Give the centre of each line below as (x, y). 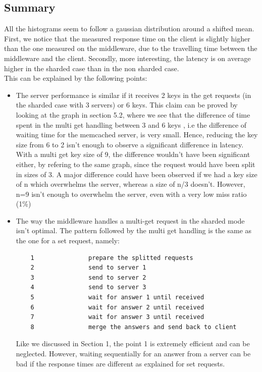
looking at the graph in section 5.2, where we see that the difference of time (133, 114)
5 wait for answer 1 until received (117, 298)
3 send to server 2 (88, 277)
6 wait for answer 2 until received (117, 307)
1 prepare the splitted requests (112, 258)
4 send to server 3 (88, 287)
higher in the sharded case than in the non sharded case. (92, 68)
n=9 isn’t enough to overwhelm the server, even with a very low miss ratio (131, 194)
